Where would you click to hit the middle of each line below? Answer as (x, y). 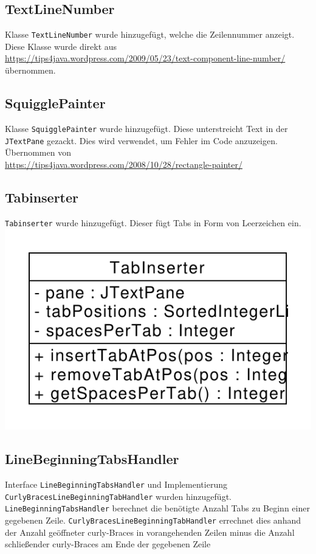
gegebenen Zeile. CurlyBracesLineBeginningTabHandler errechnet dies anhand (153, 520)
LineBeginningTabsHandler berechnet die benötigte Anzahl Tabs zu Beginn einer (157, 508)
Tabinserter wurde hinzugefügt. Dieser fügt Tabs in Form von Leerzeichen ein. (153, 222)
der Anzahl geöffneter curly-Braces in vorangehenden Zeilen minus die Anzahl (150, 532)
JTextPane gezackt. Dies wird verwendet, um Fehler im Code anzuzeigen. (141, 140)
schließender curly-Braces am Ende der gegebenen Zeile (108, 544)
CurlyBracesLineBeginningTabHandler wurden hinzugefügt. (118, 496)
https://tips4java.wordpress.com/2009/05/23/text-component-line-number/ (145, 58)
